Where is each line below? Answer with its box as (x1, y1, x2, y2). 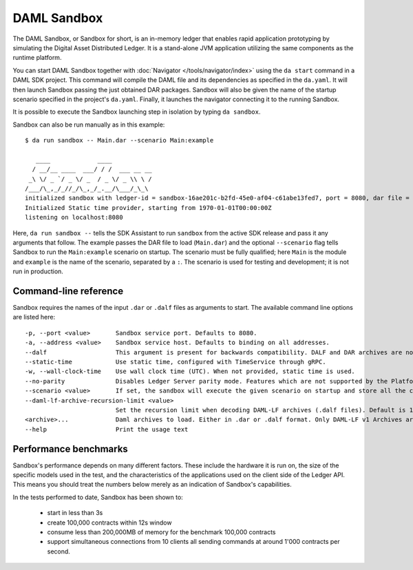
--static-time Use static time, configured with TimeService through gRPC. (25, 358, 326, 366)
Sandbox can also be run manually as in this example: (12, 120, 165, 129)
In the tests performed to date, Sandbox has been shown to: (12, 493, 184, 501)
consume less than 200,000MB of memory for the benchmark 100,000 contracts (47, 527, 276, 536)
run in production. (12, 267, 63, 275)
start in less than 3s (47, 509, 103, 517)
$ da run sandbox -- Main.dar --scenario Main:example (25, 136, 214, 145)
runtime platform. (12, 54, 62, 62)
